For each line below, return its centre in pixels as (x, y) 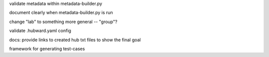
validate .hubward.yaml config (40, 31)
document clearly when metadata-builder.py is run (61, 13)
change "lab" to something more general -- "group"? (63, 22)
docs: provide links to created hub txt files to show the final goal (75, 40)
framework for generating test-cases (47, 49)
